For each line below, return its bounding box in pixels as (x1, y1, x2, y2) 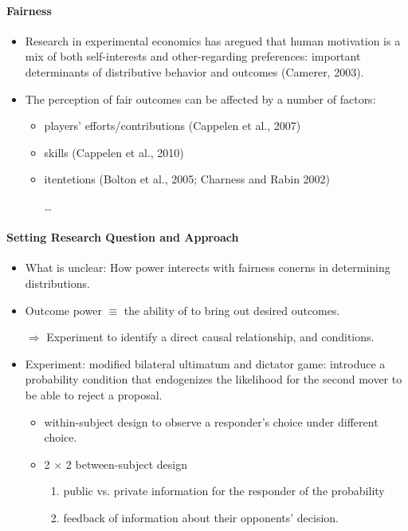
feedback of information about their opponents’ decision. (63, 509, 339, 525)
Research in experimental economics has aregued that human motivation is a (25, 32, 401, 49)
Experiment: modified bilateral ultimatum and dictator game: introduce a (25, 355, 386, 372)
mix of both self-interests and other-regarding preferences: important (25, 48, 361, 65)
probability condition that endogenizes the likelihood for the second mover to (25, 371, 402, 387)
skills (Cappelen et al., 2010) (44, 144, 184, 160)
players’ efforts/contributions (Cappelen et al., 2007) (44, 117, 301, 134)
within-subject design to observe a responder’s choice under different (44, 413, 379, 430)
